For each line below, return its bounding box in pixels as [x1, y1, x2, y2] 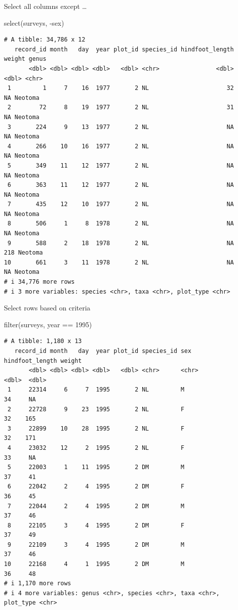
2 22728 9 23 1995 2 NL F [7, 405, 185, 413]
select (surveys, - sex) [4, 17, 64, 28]
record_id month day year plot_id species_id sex [14, 348, 192, 354]
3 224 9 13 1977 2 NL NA [7, 123, 234, 131]
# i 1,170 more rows [4, 580, 72, 587]
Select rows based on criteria [4, 303, 90, 313]
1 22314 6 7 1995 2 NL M [7, 386, 185, 393]
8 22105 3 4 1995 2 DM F [7, 522, 185, 529]
